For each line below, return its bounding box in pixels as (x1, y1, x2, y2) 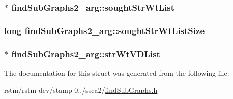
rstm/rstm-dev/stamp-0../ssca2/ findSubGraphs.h (4, 84, 158, 95)
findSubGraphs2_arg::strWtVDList (11, 47, 160, 60)
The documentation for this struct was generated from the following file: (4, 67, 229, 78)
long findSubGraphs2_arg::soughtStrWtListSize (4, 24, 205, 37)
